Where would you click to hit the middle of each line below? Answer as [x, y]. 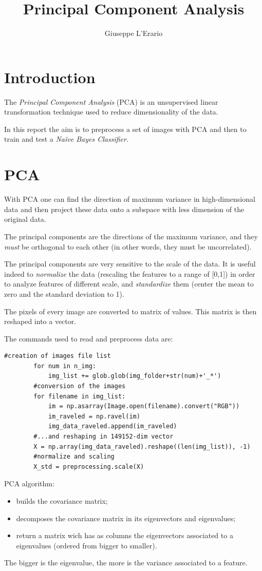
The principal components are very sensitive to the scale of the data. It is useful [130, 264]
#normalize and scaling [74, 457]
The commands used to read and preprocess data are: [89, 338]
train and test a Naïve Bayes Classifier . [66, 139]
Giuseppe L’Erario [134, 33]
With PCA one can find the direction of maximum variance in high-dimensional [130, 199]
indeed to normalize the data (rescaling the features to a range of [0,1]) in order [130, 273]
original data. [25, 219]
